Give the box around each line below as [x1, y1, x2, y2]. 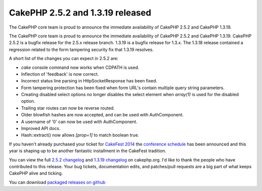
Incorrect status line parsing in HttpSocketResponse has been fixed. [21, 78, 158, 84]
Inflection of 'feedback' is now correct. [21, 71, 99, 77]
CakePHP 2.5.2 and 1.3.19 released [9, 7, 151, 18]
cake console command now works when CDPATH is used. [21, 64, 139, 70]
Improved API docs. [21, 126, 61, 131]
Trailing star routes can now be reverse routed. [21, 105, 115, 111]
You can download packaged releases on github [9, 179, 106, 185]
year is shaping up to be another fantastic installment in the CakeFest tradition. [9, 148, 166, 154]
